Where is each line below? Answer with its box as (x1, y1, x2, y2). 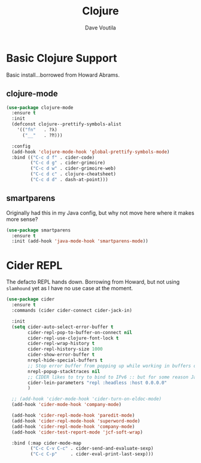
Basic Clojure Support (6, 51, 118, 65)
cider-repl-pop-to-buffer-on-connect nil (28, 329, 133, 335)
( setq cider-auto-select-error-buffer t (11, 324, 114, 330)
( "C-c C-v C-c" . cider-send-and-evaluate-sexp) (30, 446, 154, 452)
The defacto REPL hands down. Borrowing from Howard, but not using (6, 278, 180, 285)
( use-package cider (6, 296, 55, 302)
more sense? (6, 215, 38, 223)
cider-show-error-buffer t (28, 352, 95, 358)
